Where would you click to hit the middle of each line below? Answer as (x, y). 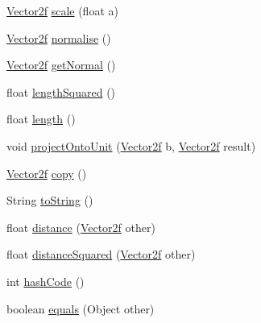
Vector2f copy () (47, 173)
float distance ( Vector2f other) (81, 227)
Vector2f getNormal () (61, 65)
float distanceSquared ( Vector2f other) (101, 254)
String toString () (50, 200)
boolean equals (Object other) (81, 308)
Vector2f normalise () (59, 37)
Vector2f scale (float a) (62, 10)
